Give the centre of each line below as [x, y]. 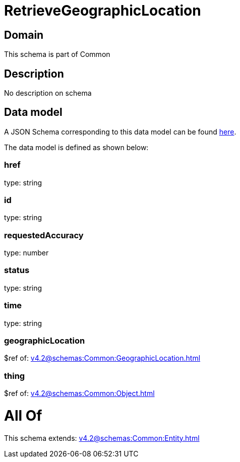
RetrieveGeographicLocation [103, 11]
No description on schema [48, 93]
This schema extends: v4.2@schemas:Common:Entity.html [102, 438]
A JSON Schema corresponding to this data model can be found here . [120, 131]
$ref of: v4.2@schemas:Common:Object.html [79, 393]
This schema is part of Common [57, 54]
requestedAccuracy [44, 235]
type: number [26, 253]
